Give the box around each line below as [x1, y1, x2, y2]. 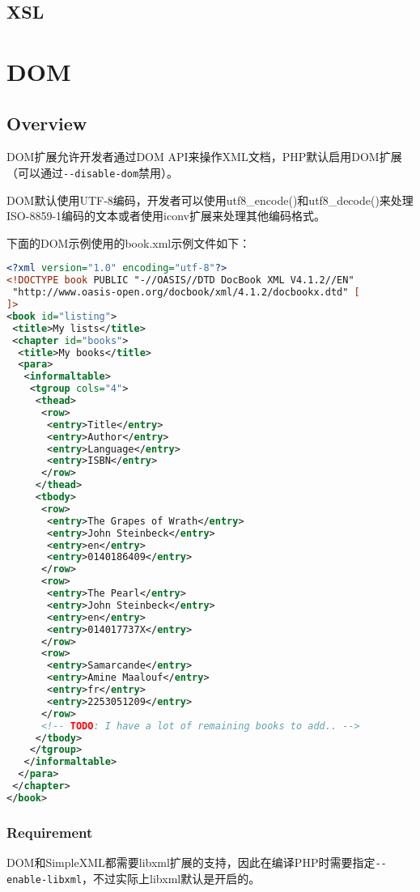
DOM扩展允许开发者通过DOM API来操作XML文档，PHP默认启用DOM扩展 [6, 148, 402, 165]
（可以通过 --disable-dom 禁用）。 [6, 164, 179, 181]
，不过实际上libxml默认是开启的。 [82, 869, 261, 886]
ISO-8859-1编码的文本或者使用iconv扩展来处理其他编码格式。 [6, 207, 325, 224]
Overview [6, 110, 87, 135]
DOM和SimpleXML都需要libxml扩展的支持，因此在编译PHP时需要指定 [6, 853, 375, 870]
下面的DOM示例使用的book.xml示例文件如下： [6, 234, 251, 251]
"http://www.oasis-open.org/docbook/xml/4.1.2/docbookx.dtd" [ [12, 287, 360, 299]
